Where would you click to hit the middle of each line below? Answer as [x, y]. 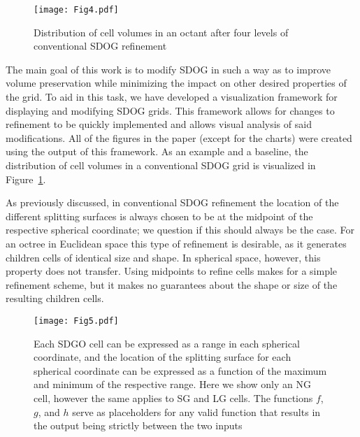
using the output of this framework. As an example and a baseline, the [157, 151]
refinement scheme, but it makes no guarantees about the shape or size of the [172, 284]
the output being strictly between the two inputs [138, 425]
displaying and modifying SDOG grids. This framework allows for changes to [170, 110]
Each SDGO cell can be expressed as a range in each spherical [167, 343]
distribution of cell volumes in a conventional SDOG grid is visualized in [161, 165]
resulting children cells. [55, 298]
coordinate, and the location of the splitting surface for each [163, 357]
